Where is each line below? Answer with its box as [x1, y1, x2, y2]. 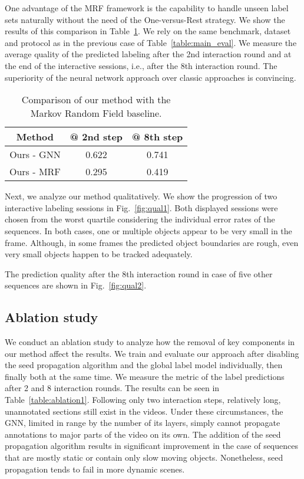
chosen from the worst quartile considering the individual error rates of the [5, 213, 275, 225]
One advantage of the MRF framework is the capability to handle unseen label [5, 2, 289, 14]
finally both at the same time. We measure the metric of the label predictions [5, 370, 285, 382]
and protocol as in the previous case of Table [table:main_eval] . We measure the [5, 36, 297, 48]
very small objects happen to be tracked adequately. [5, 248, 193, 260]
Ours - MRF [9, 165, 61, 179]
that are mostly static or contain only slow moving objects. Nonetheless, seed [5, 451, 283, 464]
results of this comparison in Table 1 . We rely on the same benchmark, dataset [5, 25, 291, 37]
